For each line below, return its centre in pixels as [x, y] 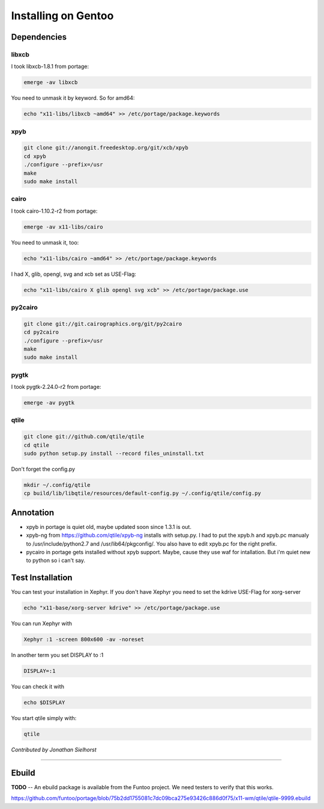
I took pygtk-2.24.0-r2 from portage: [56, 387]
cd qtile [37, 445]
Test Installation [42, 578]
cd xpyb [35, 156]
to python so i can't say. [55, 560]
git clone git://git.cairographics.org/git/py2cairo [103, 324]
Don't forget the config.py [43, 469]
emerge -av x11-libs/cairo [63, 227]
